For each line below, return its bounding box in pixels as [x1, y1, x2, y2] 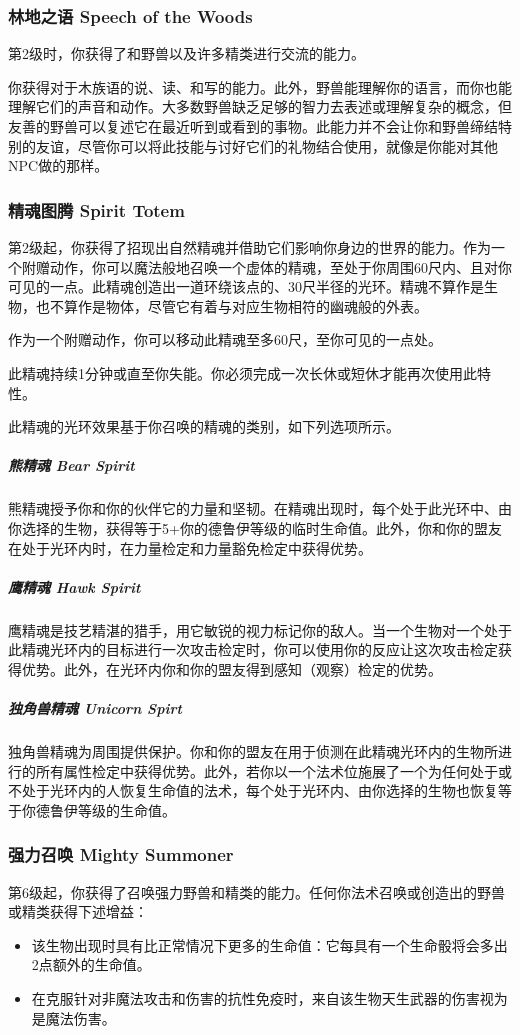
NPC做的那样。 [8, 155, 109, 176]
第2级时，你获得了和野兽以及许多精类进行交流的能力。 [8, 43, 365, 64]
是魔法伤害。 [31, 1007, 116, 1028]
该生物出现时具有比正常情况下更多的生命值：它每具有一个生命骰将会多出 [31, 934, 508, 955]
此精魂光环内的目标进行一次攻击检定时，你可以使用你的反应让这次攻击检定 [8, 639, 498, 660]
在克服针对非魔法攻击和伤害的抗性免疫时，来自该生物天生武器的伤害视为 [31, 987, 508, 1008]
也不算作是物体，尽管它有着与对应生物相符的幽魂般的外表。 [35, 295, 428, 316]
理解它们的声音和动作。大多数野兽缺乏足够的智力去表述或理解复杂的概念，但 [8, 96, 512, 117]
